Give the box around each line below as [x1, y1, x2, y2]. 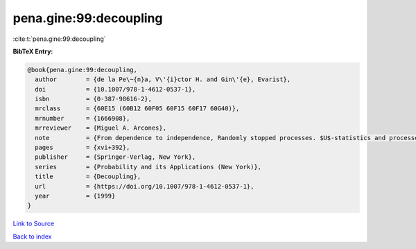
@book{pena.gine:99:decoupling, [27, 66, 138, 74]
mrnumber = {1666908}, [35, 114, 130, 122]
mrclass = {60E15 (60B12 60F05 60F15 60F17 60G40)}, [35, 105, 240, 112]
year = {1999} [35, 192, 116, 200]
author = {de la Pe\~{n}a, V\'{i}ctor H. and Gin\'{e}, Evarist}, [35, 76, 291, 83]
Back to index [12, 232, 52, 241]
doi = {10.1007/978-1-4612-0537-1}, [35, 85, 196, 93]
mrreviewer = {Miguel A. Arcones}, [35, 124, 166, 132]
